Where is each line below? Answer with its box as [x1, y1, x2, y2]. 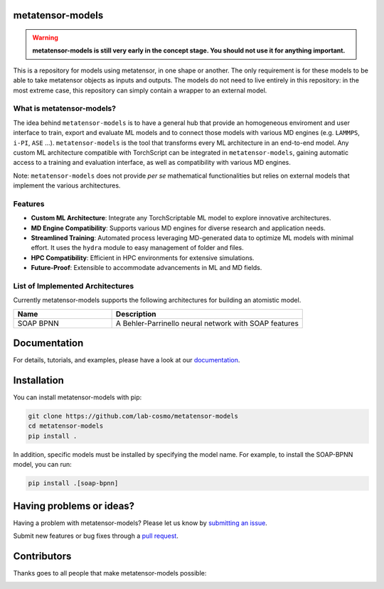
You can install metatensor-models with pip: [13, 393, 142, 401]
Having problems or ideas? [13, 499, 135, 512]
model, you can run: [13, 460, 73, 469]
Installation [13, 374, 64, 387]
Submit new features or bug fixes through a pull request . [13, 531, 179, 540]
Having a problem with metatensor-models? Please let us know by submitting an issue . [13, 519, 268, 527]
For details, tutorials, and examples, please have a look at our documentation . [13, 356, 240, 364]
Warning [32, 33, 58, 42]
